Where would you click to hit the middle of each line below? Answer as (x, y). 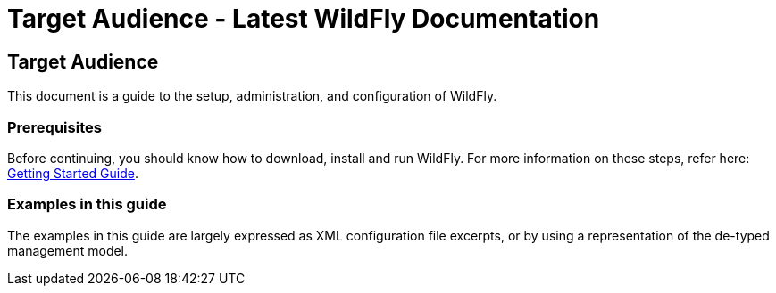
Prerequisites (54, 127)
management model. (68, 250)
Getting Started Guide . (73, 173)
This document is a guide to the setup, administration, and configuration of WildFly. (252, 96)
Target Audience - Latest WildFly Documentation (304, 19)
